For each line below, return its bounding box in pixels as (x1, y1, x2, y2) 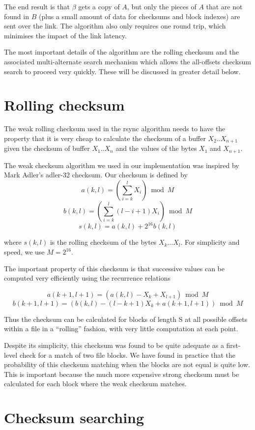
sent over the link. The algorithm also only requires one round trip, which (4, 21, 226, 31)
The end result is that (4, 1, 70, 11)
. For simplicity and (180, 237, 240, 247)
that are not (206, 1, 243, 11)
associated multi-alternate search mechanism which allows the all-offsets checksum (4, 56, 252, 66)
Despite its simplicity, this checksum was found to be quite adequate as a (4, 340, 224, 350)
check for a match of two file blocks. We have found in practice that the (19, 349, 236, 360)
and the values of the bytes (115, 143, 197, 153)
